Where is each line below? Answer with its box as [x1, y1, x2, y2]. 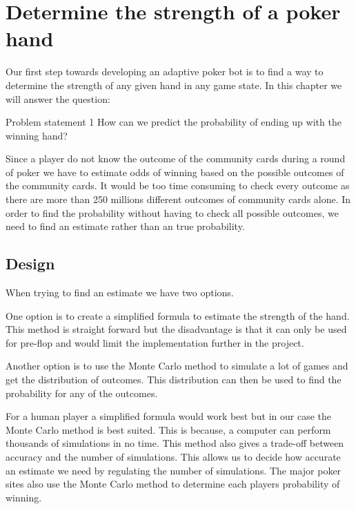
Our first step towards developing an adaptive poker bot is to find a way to [6, 64, 324, 79]
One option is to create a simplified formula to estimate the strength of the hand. [6, 308, 350, 323]
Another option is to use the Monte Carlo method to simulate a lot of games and [6, 358, 348, 373]
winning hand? [6, 128, 68, 142]
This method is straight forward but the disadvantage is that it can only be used [6, 322, 347, 336]
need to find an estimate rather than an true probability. [6, 219, 245, 233]
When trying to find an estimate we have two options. [6, 285, 234, 300]
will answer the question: [6, 91, 110, 106]
